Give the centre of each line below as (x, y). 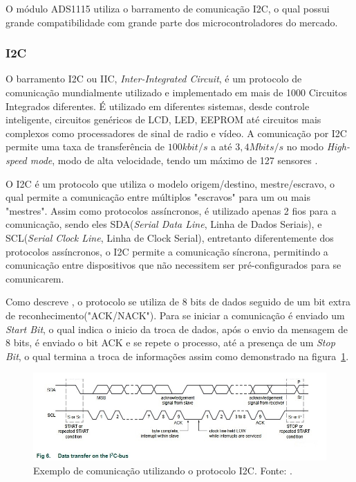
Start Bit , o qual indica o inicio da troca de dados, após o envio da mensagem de (177, 329)
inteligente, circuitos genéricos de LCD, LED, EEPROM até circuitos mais (163, 119)
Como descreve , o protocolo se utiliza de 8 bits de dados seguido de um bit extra (178, 302)
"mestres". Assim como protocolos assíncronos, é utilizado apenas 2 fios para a (171, 210)
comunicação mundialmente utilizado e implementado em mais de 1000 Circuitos (177, 92)
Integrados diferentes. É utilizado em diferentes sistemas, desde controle (158, 106)
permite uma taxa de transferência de (85, 146)
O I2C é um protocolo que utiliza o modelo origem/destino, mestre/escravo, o (170, 183)
